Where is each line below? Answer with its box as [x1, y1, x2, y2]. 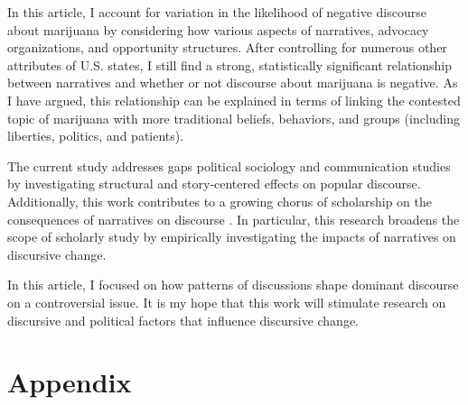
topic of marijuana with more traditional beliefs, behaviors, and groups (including [7, 108, 461, 127]
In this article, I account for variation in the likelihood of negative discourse [7, 3, 426, 21]
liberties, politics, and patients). [7, 126, 184, 145]
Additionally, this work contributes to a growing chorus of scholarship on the [7, 191, 433, 210]
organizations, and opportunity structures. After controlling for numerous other [7, 38, 447, 57]
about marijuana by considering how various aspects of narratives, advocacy [7, 20, 429, 39]
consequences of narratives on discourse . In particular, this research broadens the [7, 209, 460, 228]
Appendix [7, 364, 132, 400]
